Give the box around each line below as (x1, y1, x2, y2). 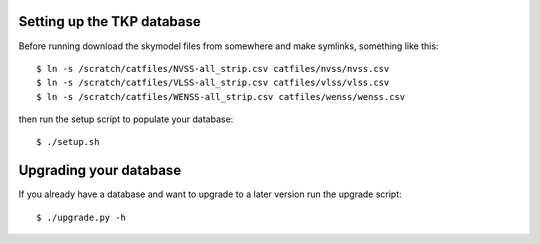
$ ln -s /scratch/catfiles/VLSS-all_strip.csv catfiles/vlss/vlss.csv (36, 77, 390, 89)
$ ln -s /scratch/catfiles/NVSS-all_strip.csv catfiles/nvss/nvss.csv (36, 63, 390, 74)
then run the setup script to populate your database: (18, 113, 234, 125)
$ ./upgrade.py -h (36, 211, 127, 223)
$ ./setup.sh (36, 136, 100, 148)
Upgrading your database (18, 162, 182, 179)
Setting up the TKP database (18, 13, 202, 30)
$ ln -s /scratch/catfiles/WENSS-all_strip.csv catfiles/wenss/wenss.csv (36, 91, 406, 102)
